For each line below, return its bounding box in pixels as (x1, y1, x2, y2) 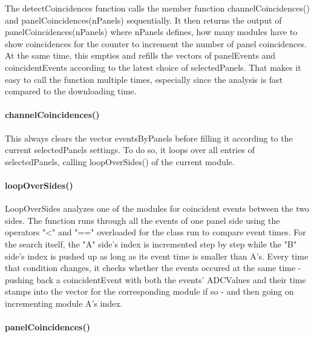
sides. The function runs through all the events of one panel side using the (5, 214, 280, 226)
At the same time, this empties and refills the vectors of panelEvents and (5, 49, 276, 62)
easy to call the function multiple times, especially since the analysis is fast (5, 73, 283, 85)
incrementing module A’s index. (5, 296, 123, 309)
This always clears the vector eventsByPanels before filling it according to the (5, 131, 293, 144)
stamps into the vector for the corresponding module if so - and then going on (5, 285, 294, 298)
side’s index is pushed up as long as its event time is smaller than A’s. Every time (5, 249, 309, 262)
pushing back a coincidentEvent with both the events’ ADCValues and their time (5, 273, 306, 286)
